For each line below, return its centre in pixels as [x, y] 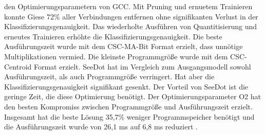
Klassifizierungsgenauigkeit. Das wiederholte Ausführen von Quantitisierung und [131, 26]
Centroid [18, 66]
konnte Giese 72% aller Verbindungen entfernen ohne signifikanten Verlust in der [131, 16]
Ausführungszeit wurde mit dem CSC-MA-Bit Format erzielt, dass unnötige [124, 46]
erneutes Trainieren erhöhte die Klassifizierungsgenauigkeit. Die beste [113, 36]
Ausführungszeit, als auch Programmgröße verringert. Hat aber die [109, 76]
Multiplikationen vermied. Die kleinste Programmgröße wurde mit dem [116, 56]
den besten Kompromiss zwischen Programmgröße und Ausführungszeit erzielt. [128, 106]
